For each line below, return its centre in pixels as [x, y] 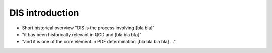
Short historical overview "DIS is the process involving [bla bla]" [88, 28]
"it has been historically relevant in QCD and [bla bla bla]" [82, 34]
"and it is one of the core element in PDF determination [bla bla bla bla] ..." [99, 42]
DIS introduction [44, 13]
